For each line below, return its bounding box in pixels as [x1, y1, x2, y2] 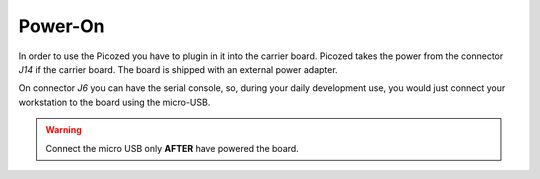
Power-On [18, 15, 105, 37]
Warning [45, 124, 82, 136]
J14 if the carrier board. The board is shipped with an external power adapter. [18, 63, 339, 75]
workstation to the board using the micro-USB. [18, 96, 211, 108]
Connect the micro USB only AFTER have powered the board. [45, 142, 299, 154]
